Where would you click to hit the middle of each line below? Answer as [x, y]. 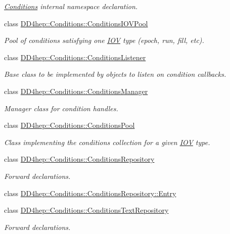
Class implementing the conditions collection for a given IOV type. [107, 142]
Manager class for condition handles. [61, 108]
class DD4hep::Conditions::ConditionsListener [75, 57]
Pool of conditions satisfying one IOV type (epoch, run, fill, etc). [104, 40]
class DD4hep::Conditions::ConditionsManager [76, 91]
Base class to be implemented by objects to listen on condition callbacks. [115, 74]
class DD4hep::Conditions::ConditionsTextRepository [86, 210]
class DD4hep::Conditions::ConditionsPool [70, 125]
